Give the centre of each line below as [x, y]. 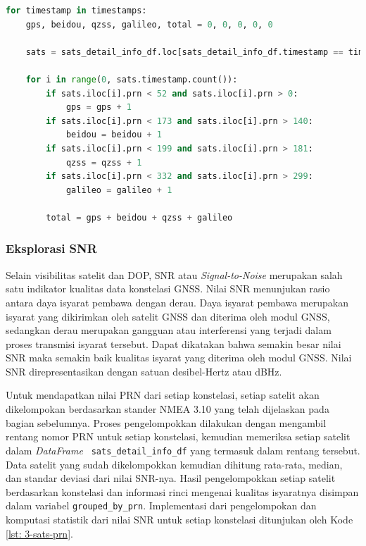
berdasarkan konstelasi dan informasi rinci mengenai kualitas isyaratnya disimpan [182, 491]
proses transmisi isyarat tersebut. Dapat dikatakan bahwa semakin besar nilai [173, 343]
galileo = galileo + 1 [119, 190]
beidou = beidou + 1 [114, 135]
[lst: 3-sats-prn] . [39, 533]
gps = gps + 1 [99, 107]
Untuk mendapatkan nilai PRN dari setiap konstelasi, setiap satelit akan [163, 395]
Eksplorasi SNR [51, 248]
